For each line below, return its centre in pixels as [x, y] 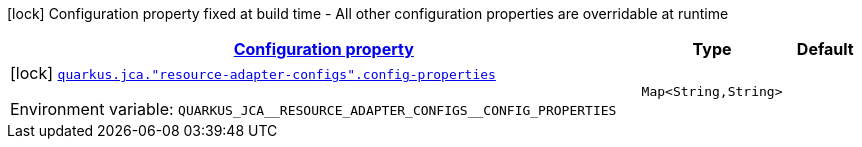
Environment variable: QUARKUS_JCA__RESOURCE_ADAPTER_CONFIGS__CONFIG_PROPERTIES [313, 109]
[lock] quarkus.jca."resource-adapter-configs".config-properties [253, 73]
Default [825, 49]
